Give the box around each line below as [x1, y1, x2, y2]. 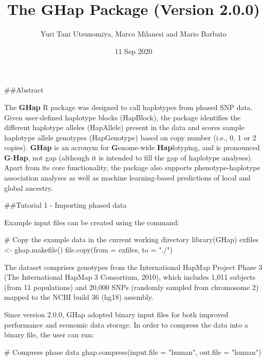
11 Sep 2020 [115, 45, 153, 56]
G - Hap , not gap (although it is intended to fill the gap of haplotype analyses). [4, 152, 253, 163]
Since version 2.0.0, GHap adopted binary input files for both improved [4, 309, 229, 319]
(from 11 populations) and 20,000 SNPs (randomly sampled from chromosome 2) [4, 281, 259, 292]
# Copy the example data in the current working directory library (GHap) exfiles [4, 234, 259, 245]
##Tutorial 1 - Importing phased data [4, 200, 127, 210]
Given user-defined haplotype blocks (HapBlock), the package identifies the [4, 112, 241, 122]
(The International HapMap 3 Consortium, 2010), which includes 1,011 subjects [4, 272, 256, 282]
